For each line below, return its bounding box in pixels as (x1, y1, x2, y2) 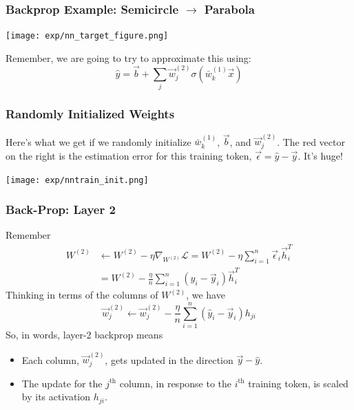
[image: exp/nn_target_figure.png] (6, 31, 169, 41)
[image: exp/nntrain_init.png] (6, 175, 149, 185)
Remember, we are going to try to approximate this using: (6, 50, 251, 65)
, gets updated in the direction (105, 352, 233, 367)
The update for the (21, 376, 103, 390)
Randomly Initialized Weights (6, 105, 175, 122)
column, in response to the (119, 376, 232, 390)
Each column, (21, 352, 79, 367)
